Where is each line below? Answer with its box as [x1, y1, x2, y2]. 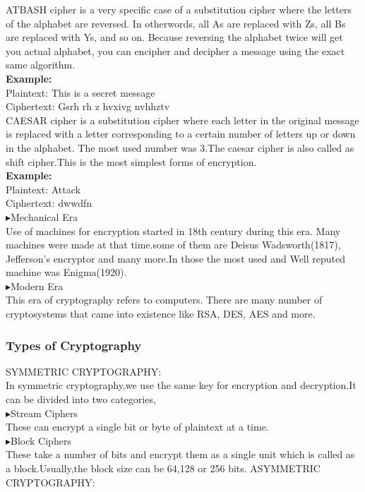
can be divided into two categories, [6, 392, 156, 407]
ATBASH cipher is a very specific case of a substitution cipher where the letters [6, 2, 352, 16]
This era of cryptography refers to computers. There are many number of [6, 292, 323, 307]
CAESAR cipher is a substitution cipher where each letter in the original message [6, 112, 359, 127]
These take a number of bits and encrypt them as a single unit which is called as [6, 447, 355, 462]
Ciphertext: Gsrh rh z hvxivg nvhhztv [6, 99, 170, 114]
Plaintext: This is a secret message [6, 85, 155, 100]
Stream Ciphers [11, 405, 78, 420]
